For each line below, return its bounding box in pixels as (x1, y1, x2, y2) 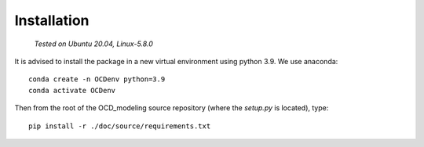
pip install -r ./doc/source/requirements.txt (28, 121, 211, 131)
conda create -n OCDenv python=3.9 (28, 75, 166, 84)
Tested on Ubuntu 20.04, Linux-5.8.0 (34, 39, 153, 48)
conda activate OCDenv (28, 86, 116, 95)
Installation (14, 12, 90, 29)
